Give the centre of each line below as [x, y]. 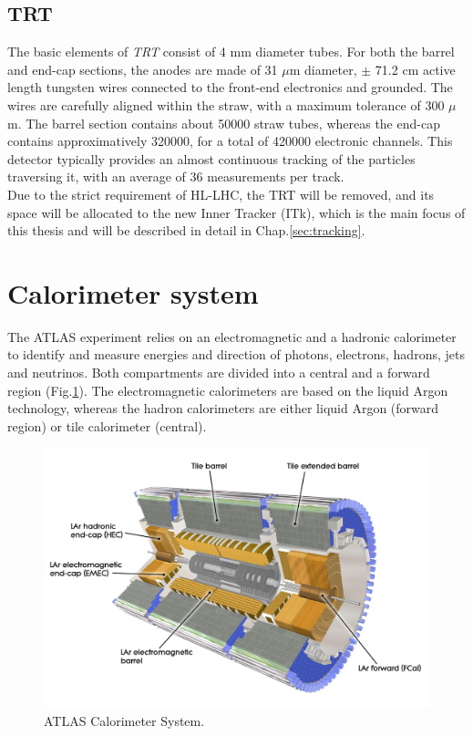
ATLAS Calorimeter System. [124, 721]
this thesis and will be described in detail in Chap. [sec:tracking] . [186, 230]
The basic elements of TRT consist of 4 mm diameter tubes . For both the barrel [231, 52]
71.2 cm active [415, 69]
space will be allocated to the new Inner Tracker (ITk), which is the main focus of [236, 212]
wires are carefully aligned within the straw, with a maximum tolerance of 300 [226, 104]
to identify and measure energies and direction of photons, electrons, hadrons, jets [236, 354]
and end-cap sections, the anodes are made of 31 [143, 69]
